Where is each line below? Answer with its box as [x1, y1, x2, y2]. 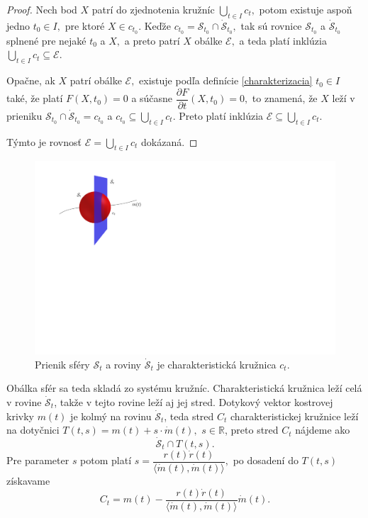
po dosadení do [233, 453, 299, 468]
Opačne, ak [6, 73, 55, 88]
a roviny [106, 356, 141, 371]
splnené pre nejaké [6, 33, 87, 47]
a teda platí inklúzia [239, 33, 327, 47]
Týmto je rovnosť [6, 134, 82, 149]
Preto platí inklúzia [179, 108, 264, 123]
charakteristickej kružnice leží [230, 408, 359, 423]
